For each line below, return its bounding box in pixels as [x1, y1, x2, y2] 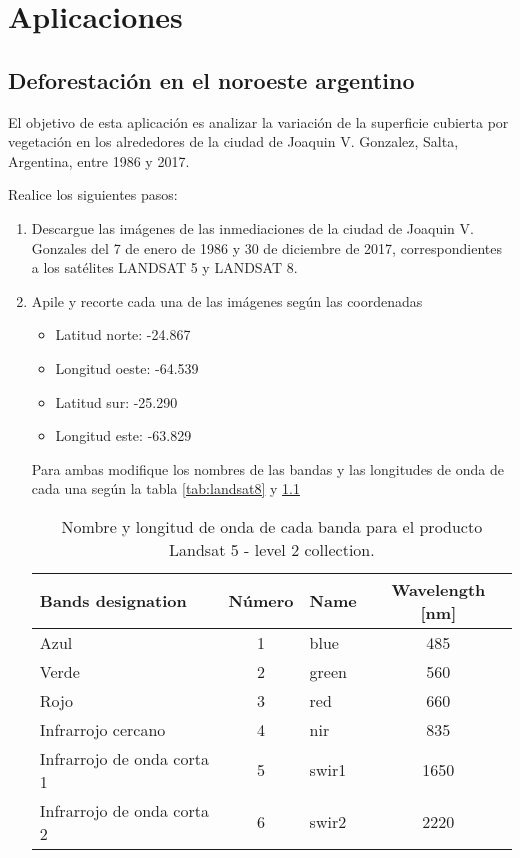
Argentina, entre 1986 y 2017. [8, 150, 190, 171]
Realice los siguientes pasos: [8, 184, 178, 205]
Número [228, 589, 294, 613]
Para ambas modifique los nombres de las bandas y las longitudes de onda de [31, 458, 504, 479]
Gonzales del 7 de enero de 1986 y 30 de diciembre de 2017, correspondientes [31, 237, 502, 258]
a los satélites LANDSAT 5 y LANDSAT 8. [31, 257, 298, 278]
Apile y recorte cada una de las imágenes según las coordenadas [31, 290, 423, 311]
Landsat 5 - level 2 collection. [169, 537, 375, 561]
